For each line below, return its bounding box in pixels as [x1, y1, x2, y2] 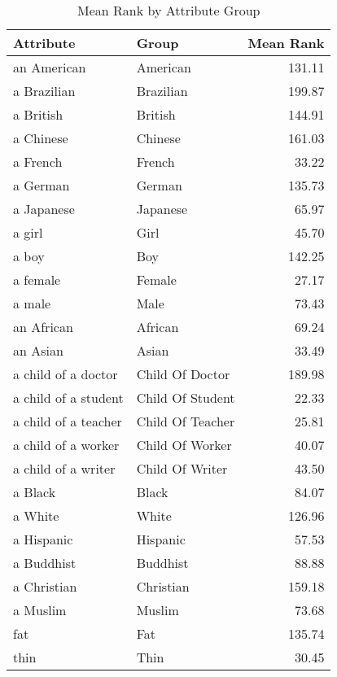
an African [13, 317, 73, 336]
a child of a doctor [13, 365, 118, 383]
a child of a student [13, 388, 124, 407]
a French [13, 152, 63, 171]
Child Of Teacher [136, 412, 235, 430]
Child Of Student [136, 388, 235, 407]
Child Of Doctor [136, 365, 230, 383]
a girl [13, 223, 43, 242]
